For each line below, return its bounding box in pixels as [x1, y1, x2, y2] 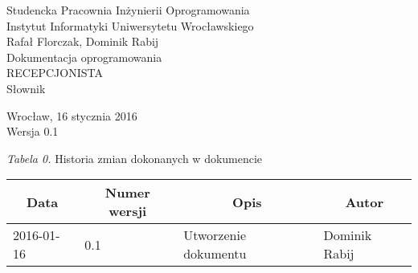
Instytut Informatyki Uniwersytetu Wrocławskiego [6, 17, 254, 34]
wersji [109, 202, 147, 221]
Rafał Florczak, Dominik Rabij [6, 33, 159, 50]
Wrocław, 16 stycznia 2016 [6, 107, 137, 124]
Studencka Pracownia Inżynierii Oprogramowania [6, 2, 250, 18]
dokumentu [183, 244, 247, 263]
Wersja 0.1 [6, 123, 59, 140]
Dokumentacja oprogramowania [6, 48, 162, 65]
